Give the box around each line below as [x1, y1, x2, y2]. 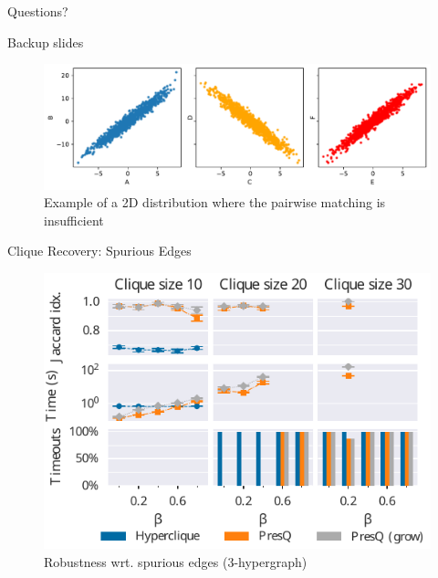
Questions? [7, 2, 68, 20]
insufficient [44, 210, 104, 229]
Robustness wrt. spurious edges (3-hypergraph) [44, 552, 308, 572]
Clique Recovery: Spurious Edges [7, 241, 192, 260]
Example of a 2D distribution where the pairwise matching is [44, 193, 386, 212]
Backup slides [7, 32, 84, 51]
